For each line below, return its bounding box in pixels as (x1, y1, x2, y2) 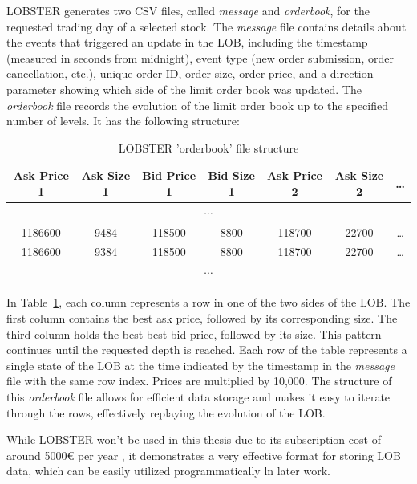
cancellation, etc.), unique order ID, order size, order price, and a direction (6, 65, 374, 82)
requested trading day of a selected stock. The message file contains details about (6, 18, 407, 35)
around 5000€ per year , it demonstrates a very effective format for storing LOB (6, 446, 401, 463)
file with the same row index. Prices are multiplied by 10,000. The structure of (6, 372, 392, 389)
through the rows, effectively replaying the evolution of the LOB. (6, 404, 326, 421)
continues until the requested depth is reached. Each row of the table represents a (6, 341, 407, 358)
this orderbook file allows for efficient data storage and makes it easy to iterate (6, 388, 391, 405)
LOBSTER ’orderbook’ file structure (118, 139, 299, 156)
